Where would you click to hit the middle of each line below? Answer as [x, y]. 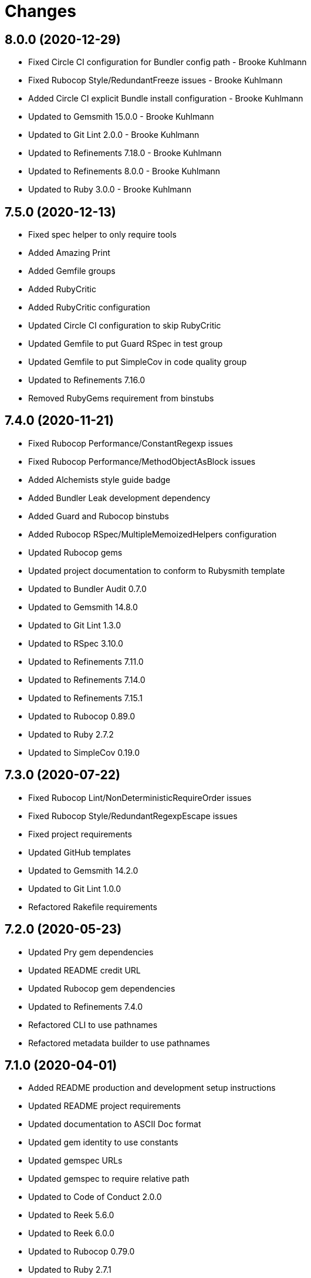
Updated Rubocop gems [75, 552]
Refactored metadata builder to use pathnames [119, 1043]
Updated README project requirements [104, 1106]
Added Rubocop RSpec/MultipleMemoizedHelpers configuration [153, 534]
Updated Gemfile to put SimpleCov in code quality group [138, 362]
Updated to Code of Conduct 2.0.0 [95, 1197]
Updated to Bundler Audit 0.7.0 [87, 589]
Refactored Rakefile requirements [93, 907]
